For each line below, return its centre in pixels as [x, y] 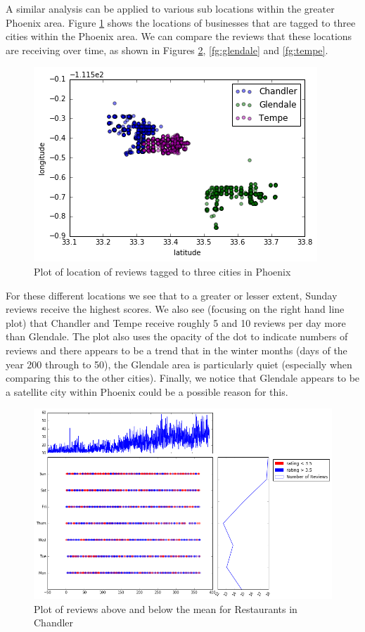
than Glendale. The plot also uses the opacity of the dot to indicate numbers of [177, 336]
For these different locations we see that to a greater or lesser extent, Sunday [172, 295]
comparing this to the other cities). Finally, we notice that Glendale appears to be [183, 378]
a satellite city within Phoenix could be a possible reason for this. [147, 391]
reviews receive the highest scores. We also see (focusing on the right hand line [175, 309]
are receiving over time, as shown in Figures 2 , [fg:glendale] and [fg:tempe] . [167, 50]
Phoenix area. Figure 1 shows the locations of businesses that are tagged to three [181, 22]
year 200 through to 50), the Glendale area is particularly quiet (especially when [179, 364]
